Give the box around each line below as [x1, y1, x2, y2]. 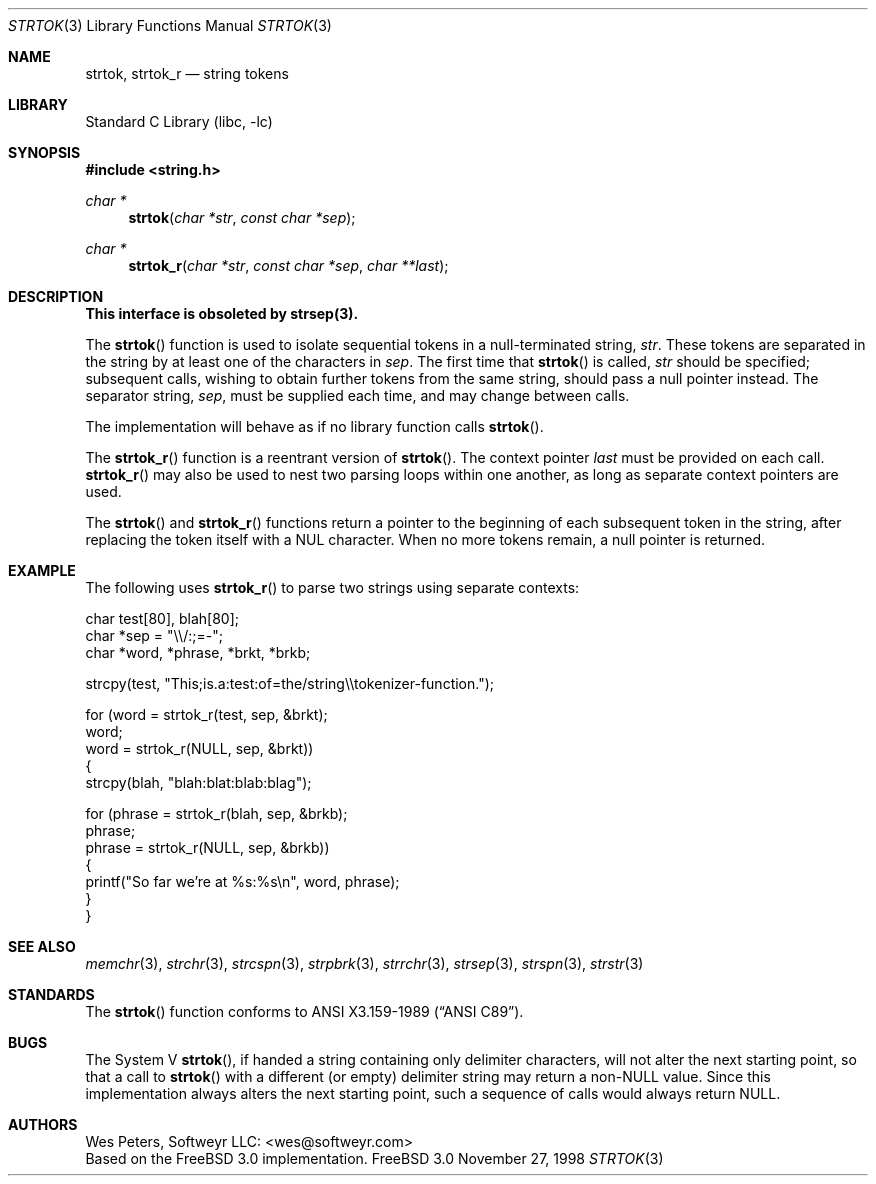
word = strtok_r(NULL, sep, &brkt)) [85, 740, 314, 757]
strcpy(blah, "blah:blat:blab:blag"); [85, 774, 312, 791]
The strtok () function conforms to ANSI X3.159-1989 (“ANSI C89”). [85, 1003, 524, 1020]
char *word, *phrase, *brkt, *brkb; [85, 644, 311, 661]
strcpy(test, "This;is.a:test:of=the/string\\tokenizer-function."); [85, 675, 495, 692]
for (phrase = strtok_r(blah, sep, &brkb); [85, 805, 348, 822]
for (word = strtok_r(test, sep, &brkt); [85, 706, 328, 723]
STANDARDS [8, 986, 95, 1003]
